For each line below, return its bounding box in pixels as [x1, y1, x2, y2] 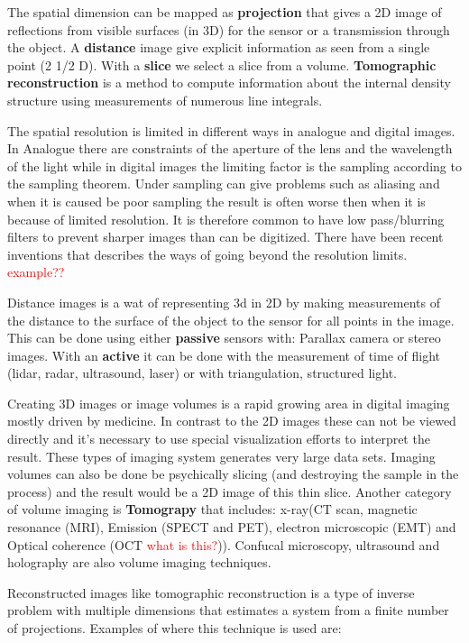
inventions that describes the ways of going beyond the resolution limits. [7, 244, 408, 263]
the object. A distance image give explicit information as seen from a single [7, 38, 430, 57]
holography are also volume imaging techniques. [7, 553, 271, 572]
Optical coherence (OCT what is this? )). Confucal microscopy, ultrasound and [7, 535, 440, 554]
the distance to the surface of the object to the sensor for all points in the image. [7, 310, 455, 329]
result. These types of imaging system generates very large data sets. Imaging [7, 446, 436, 465]
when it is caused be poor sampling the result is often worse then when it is [7, 191, 426, 210]
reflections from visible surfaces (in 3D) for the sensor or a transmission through [7, 20, 450, 39]
